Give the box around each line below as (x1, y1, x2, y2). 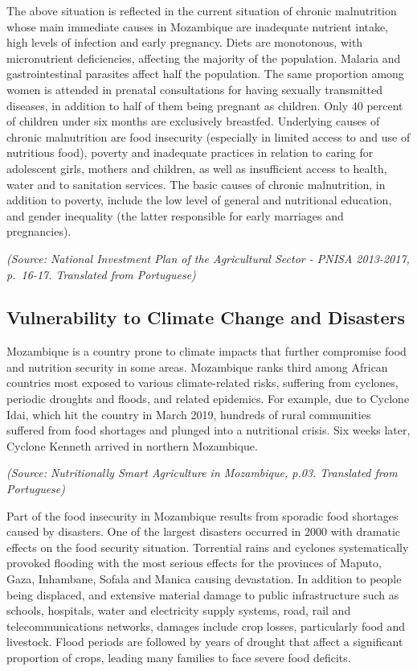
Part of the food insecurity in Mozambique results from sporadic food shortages (6, 507, 399, 524)
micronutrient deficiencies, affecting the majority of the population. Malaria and (6, 49, 401, 66)
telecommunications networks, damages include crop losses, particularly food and (6, 617, 406, 634)
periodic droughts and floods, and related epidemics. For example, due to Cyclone (6, 390, 410, 407)
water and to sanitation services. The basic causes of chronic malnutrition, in (6, 175, 386, 192)
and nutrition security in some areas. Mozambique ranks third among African (6, 358, 388, 375)
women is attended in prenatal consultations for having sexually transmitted (6, 80, 382, 97)
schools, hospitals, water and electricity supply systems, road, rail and (6, 602, 351, 619)
